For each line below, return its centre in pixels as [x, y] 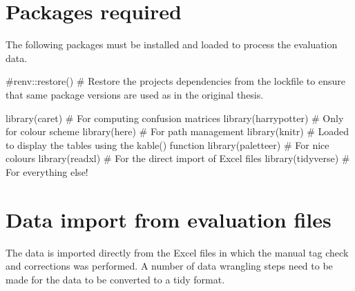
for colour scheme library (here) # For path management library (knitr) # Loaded [177, 131]
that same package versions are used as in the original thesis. [135, 94]
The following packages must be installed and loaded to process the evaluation [172, 44]
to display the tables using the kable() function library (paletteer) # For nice [167, 144]
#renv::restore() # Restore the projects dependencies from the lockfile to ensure [175, 81]
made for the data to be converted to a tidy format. [115, 279]
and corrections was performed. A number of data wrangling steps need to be [169, 266]
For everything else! [47, 171]
